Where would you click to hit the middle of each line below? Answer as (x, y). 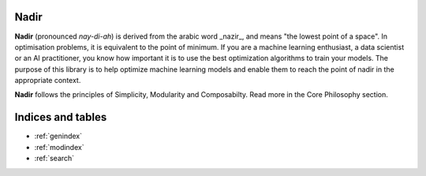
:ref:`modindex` (59, 147)
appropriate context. (48, 81)
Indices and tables (61, 117)
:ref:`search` (54, 159)
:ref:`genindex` (58, 136)
